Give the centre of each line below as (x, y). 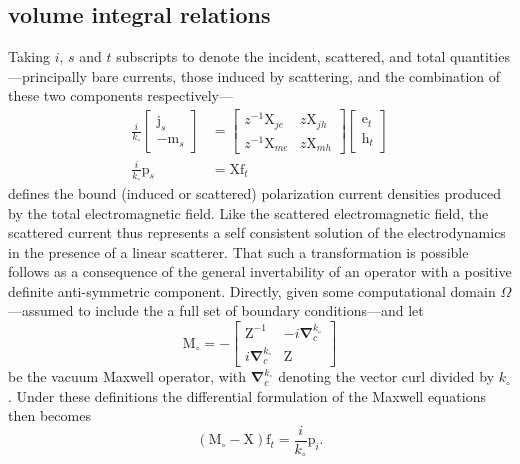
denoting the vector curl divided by (386, 376)
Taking (29, 56)
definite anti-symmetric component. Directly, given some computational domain (252, 290)
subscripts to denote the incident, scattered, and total (281, 56)
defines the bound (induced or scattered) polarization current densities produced (254, 192)
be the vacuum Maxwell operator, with (127, 376)
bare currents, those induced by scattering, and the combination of (296, 75)
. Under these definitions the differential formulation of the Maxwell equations (247, 395)
